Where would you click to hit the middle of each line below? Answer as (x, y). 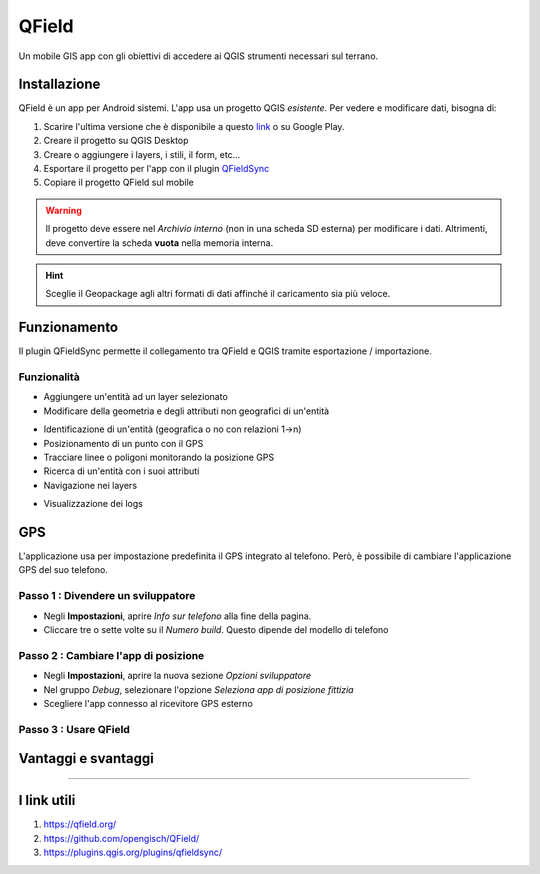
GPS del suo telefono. (63, 570)
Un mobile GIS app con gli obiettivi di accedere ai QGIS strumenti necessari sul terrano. (198, 56)
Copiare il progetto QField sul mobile (119, 182)
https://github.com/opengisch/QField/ (121, 838)
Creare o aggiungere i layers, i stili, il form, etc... (142, 154)
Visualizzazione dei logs (93, 504)
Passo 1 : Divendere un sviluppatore (107, 596)
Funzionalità (49, 377)
